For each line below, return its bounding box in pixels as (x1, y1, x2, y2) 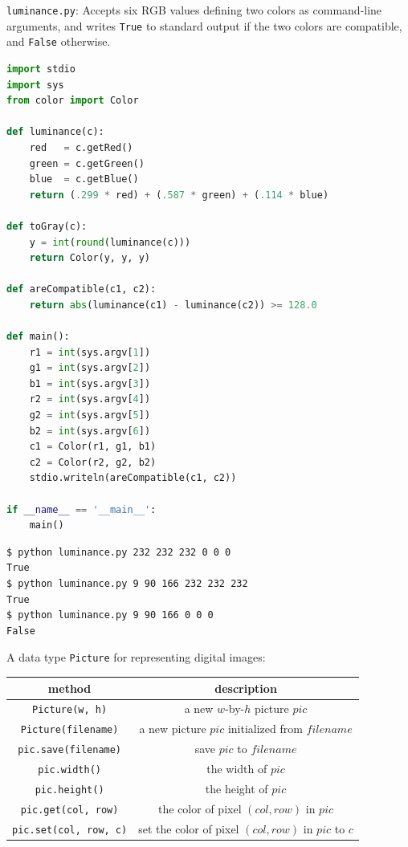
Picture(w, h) (32, 704, 108, 716)
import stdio (6, 63, 75, 75)
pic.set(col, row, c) (12, 824, 128, 836)
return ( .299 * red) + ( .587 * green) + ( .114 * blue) (29, 189, 329, 201)
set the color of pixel (138, 820, 239, 837)
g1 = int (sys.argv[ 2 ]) (29, 362, 151, 374)
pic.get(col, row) (20, 804, 119, 816)
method (47, 679, 92, 696)
